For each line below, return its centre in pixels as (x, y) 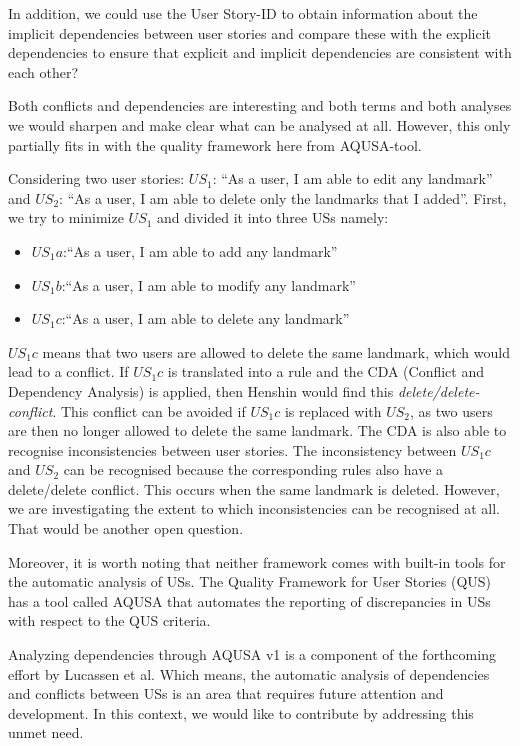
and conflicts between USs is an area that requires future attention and (226, 693)
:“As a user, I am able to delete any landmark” (205, 318)
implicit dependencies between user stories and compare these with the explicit (250, 32)
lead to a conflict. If (68, 371)
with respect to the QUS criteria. (109, 620)
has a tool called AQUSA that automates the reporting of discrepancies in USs (249, 600)
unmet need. (46, 732)
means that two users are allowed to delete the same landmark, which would (276, 351)
